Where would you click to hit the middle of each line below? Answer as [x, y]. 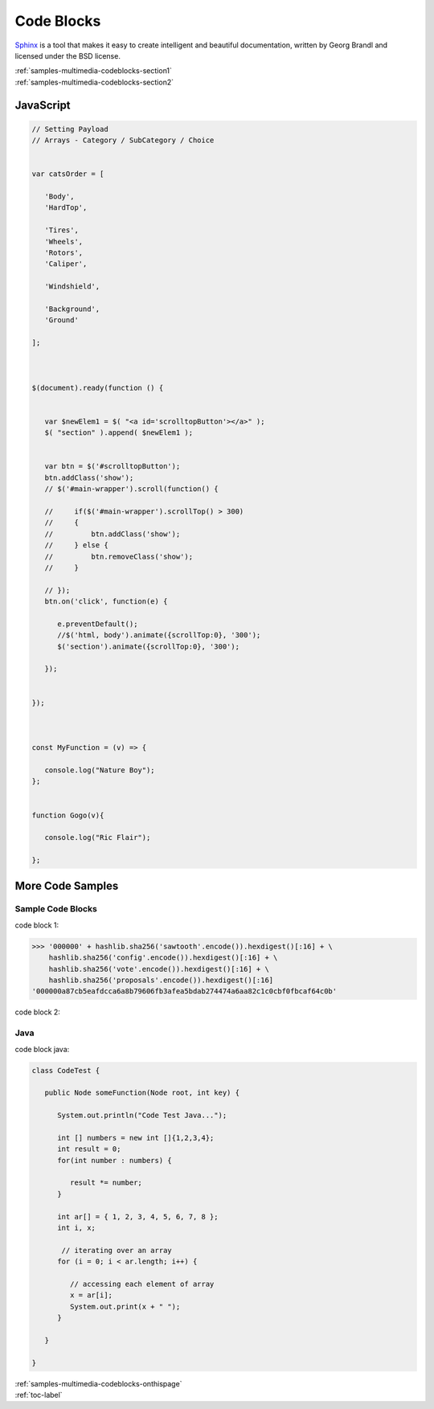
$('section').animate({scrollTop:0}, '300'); [149, 646]
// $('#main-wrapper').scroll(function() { [131, 489]
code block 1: [37, 925]
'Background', [72, 309]
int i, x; [77, 1227]
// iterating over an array [117, 1250]
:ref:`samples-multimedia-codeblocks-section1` [94, 71]
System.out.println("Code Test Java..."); [142, 1116]
